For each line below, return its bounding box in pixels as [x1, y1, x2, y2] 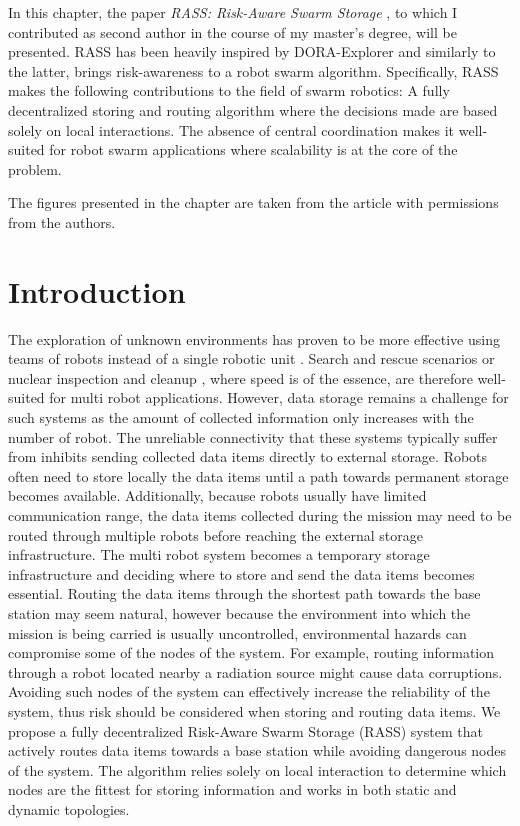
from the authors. [8, 211, 116, 232]
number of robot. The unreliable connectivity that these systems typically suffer [8, 426, 498, 447]
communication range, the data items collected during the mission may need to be [8, 505, 512, 525]
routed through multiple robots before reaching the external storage [8, 524, 424, 545]
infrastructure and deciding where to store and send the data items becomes [8, 563, 475, 584]
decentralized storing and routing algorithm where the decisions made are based [8, 99, 498, 120]
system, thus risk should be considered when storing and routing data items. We [8, 700, 501, 721]
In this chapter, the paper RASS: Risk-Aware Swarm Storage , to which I [8, 2, 458, 22]
